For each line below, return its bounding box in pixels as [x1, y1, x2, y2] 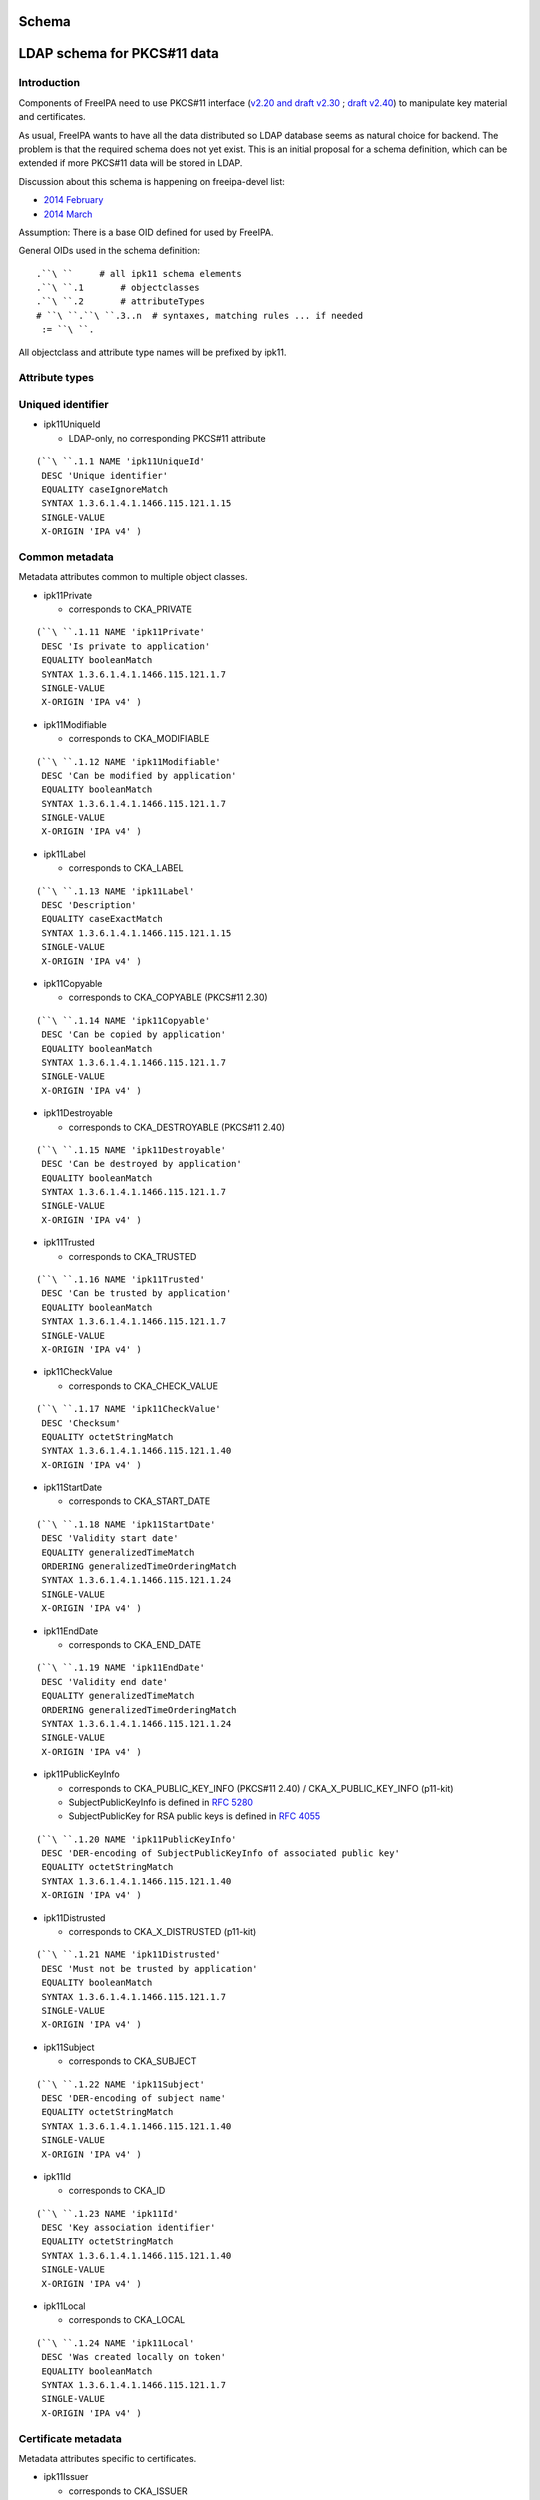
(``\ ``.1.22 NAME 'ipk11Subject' [36, 2078, 205, 2090]
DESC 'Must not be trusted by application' [41, 1963, 259, 1974]
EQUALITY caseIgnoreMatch [41, 483, 169, 495]
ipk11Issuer [43, 2471, 89, 2483]
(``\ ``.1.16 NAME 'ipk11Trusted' [36, 1274, 205, 1285]
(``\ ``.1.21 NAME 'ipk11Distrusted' [36, 1949, 222, 1960]
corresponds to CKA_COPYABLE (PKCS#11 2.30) [68, 991, 269, 1004]
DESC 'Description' [41, 900, 137, 911]
